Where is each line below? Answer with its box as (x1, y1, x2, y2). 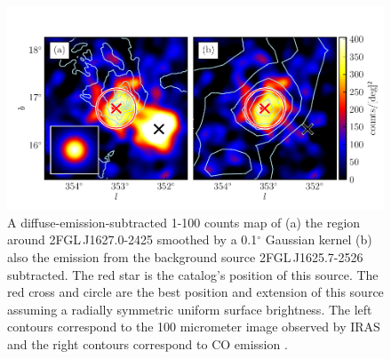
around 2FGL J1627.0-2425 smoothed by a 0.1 (7, 230, 258, 249)
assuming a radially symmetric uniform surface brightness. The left (7, 299, 372, 318)
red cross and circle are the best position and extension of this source (7, 283, 384, 301)
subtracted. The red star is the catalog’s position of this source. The (7, 265, 379, 283)
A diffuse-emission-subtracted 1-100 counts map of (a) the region (7, 212, 361, 231)
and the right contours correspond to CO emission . (7, 335, 288, 354)
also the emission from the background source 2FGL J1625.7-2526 (7, 248, 363, 267)
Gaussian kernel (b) (265, 230, 372, 249)
